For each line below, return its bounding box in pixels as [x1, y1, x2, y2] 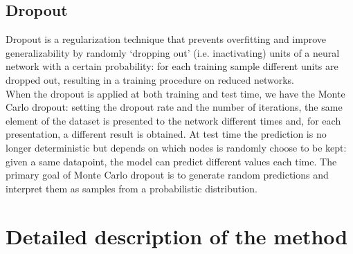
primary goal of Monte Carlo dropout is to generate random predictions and [6, 167, 329, 182]
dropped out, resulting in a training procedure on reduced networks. [6, 72, 294, 87]
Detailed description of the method [6, 221, 348, 250]
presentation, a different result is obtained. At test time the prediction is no [6, 127, 327, 141]
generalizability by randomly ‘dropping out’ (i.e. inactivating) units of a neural [6, 45, 340, 60]
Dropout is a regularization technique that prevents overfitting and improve [6, 32, 327, 46]
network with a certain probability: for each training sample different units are [6, 59, 338, 73]
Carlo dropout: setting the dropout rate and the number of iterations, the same [6, 100, 343, 114]
